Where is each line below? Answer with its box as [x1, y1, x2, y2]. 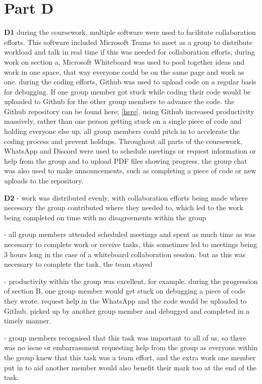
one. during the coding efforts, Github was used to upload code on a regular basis [4, 76, 256, 87]
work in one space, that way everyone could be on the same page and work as [4, 66, 244, 77]
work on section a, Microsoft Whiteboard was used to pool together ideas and [4, 56, 245, 67]
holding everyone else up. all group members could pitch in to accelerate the [4, 126, 240, 136]
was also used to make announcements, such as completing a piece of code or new [4, 165, 256, 176]
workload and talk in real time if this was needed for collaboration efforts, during [4, 46, 255, 57]
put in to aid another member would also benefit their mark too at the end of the [4, 362, 256, 372]
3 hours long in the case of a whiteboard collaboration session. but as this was [4, 249, 246, 259]
